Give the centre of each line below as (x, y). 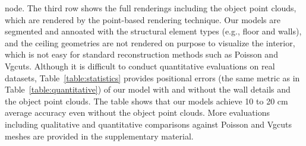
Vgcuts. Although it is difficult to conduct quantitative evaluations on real (140, 66)
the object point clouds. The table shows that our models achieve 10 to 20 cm (146, 101)
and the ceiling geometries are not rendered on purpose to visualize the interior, (150, 42)
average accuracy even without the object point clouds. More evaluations (137, 112)
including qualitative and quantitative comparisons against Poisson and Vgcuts (148, 124)
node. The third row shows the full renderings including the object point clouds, (151, 8)
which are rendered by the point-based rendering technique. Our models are (143, 19)
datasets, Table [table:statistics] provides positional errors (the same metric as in (152, 77)
